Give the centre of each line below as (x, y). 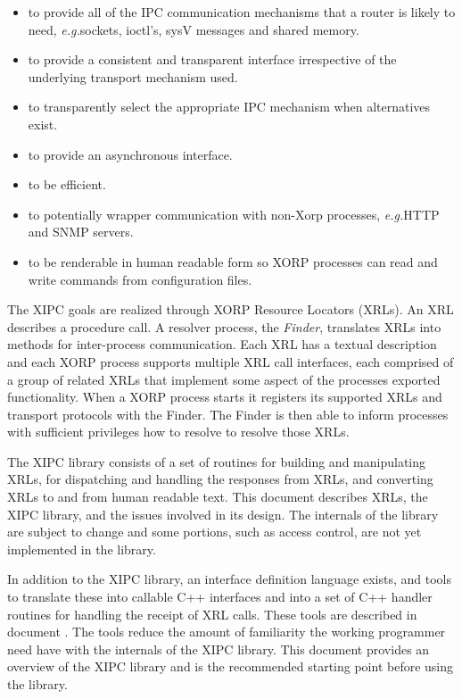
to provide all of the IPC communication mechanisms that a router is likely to (242, 12)
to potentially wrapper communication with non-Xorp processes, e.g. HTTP (234, 214)
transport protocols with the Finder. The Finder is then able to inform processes (228, 414)
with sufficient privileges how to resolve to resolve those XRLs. (178, 432)
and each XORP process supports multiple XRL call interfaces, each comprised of (231, 361)
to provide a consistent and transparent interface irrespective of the (212, 59)
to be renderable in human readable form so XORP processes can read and (233, 261)
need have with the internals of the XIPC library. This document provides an (219, 649)
